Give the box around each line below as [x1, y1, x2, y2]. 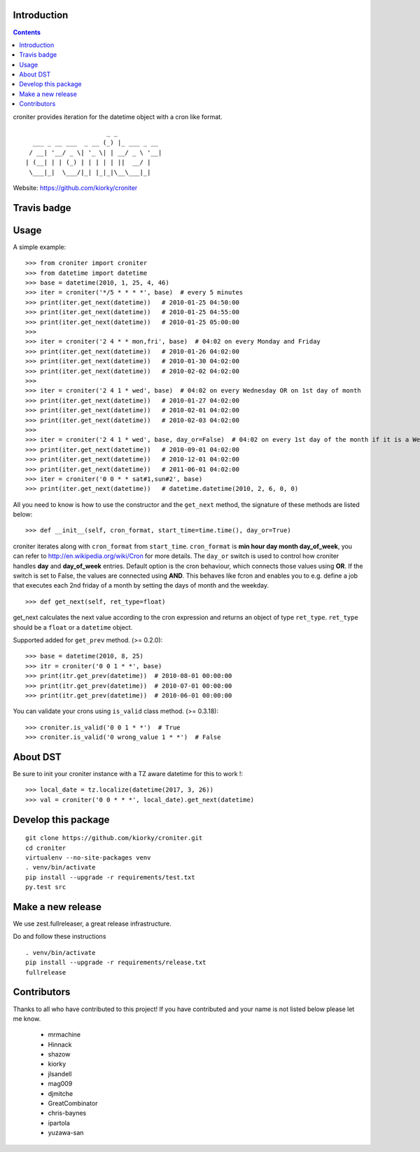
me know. [13, 1014, 41, 1023]
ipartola [48, 1118, 70, 1127]
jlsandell [48, 1069, 72, 1078]
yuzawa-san [48, 1129, 84, 1137]
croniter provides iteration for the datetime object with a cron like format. [13, 112, 223, 121]
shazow [48, 1050, 71, 1059]
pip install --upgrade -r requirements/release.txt [25, 958, 206, 967]
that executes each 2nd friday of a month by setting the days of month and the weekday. [13, 581, 269, 590]
